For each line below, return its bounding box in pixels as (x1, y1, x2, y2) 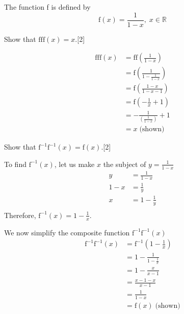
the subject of (103, 158, 146, 169)
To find (4, 158, 27, 169)
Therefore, (4, 209, 36, 220)
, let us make (54, 158, 95, 169)
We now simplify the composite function (4, 227, 130, 237)
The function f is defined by (4, 2, 91, 12)
